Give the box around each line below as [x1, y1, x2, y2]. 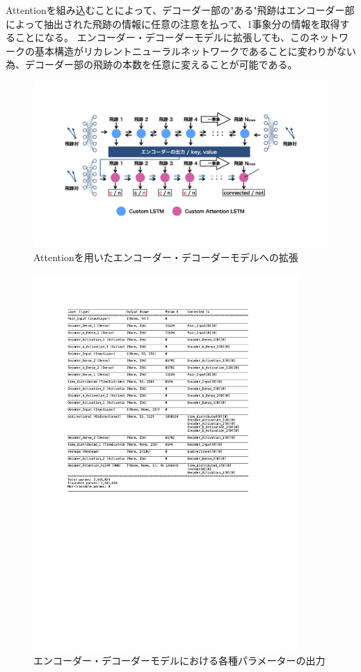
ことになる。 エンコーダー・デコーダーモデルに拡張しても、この [15, 30, 310, 45]
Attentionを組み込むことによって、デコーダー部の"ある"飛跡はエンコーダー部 [6, 3, 355, 17]
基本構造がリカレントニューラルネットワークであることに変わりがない [34, 43, 356, 58]
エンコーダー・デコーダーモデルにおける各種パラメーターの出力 [33, 653, 326, 667]
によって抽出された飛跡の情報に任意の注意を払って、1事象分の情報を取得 [6, 16, 340, 31]
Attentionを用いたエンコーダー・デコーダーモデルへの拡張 [33, 250, 298, 265]
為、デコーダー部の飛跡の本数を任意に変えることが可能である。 [6, 57, 298, 72]
